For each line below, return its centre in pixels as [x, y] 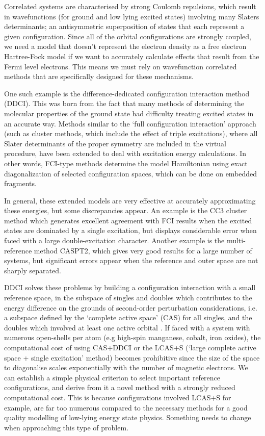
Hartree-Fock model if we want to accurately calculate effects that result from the [132, 56]
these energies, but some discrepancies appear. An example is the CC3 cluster [126, 210]
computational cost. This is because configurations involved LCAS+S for [118, 397]
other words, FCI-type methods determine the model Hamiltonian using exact [126, 163]
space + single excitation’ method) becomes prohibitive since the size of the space [132, 357]
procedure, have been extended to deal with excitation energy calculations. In [125, 153]
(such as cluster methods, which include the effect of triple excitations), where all [131, 133]
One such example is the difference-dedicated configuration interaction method [127, 93]
